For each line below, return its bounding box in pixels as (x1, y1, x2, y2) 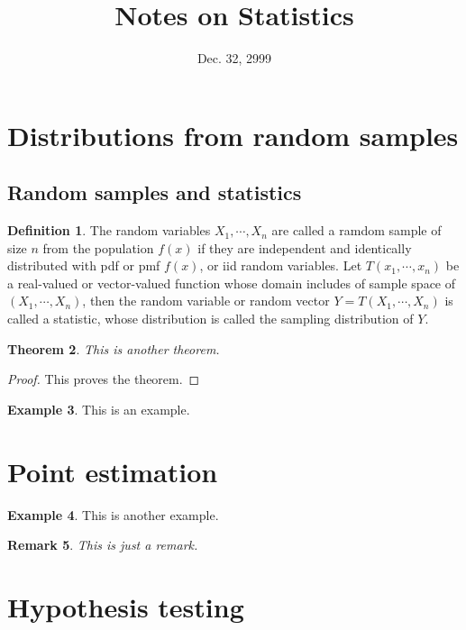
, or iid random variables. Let (199, 256, 362, 275)
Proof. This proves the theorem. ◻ (7, 370, 200, 388)
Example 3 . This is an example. (7, 399, 190, 418)
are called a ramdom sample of (271, 221, 442, 240)
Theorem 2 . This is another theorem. (7, 339, 220, 358)
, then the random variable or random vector (82, 291, 330, 310)
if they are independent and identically (197, 238, 412, 257)
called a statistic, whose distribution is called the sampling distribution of (7, 309, 414, 328)
